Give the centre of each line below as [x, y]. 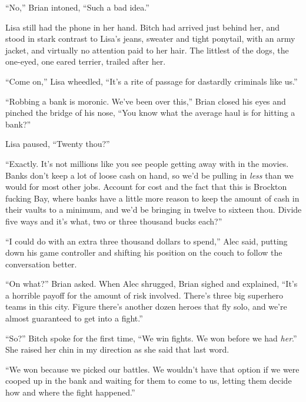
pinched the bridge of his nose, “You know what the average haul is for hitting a [150, 113]
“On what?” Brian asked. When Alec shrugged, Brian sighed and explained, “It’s [152, 284]
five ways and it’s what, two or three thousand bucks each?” [114, 221]
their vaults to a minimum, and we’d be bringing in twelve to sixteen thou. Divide [154, 210]
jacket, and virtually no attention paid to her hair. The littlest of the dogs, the [147, 50]
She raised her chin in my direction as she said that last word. [117, 349]
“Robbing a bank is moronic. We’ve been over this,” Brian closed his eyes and [146, 101]
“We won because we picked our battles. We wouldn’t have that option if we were [152, 369]
